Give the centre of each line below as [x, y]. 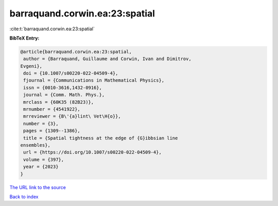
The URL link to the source [38, 187]
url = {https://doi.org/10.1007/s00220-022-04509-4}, [92, 152]
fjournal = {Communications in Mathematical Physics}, [94, 80]
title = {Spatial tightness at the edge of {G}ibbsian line [101, 138]
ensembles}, [36, 145]
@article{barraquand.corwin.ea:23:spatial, [76, 52]
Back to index [24, 196]
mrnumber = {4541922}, [52, 109]
